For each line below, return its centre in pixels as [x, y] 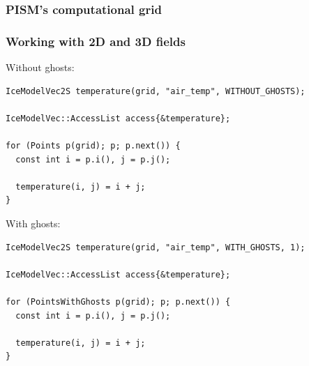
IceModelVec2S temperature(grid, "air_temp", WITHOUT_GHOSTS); [156, 91]
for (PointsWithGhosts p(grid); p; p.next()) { [118, 302]
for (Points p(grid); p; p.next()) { [93, 146]
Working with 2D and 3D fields [96, 41]
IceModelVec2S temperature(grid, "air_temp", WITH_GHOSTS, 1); [156, 247]
